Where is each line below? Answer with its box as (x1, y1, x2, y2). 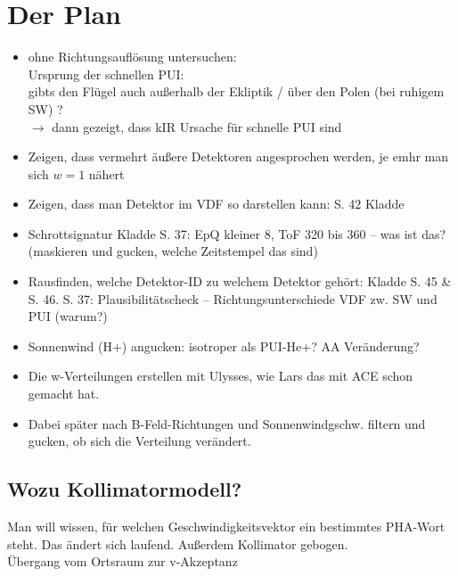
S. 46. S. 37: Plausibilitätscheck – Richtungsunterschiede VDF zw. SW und (28, 289, 438, 308)
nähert (88, 164, 125, 183)
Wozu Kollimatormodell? (7, 475, 242, 503)
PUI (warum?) (28, 307, 108, 325)
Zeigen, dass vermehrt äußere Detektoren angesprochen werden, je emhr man (28, 147, 449, 166)
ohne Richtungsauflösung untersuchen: (28, 47, 237, 66)
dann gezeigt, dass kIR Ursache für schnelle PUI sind (52, 117, 342, 136)
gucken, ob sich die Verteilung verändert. (28, 432, 251, 450)
